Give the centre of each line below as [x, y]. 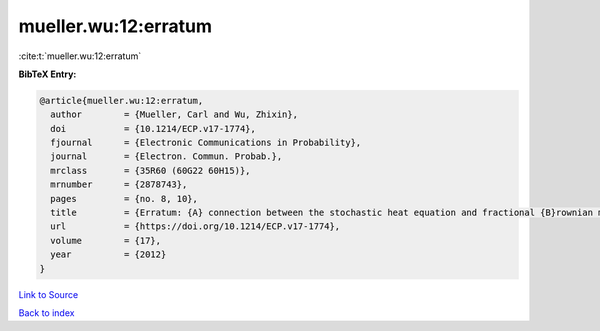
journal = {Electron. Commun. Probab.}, [166, 156]
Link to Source [48, 294]
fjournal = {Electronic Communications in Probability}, [206, 143]
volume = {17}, [106, 240]
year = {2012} [108, 254]
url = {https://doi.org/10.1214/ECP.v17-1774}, [195, 226]
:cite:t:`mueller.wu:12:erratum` [80, 56]
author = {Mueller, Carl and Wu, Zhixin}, [174, 114]
